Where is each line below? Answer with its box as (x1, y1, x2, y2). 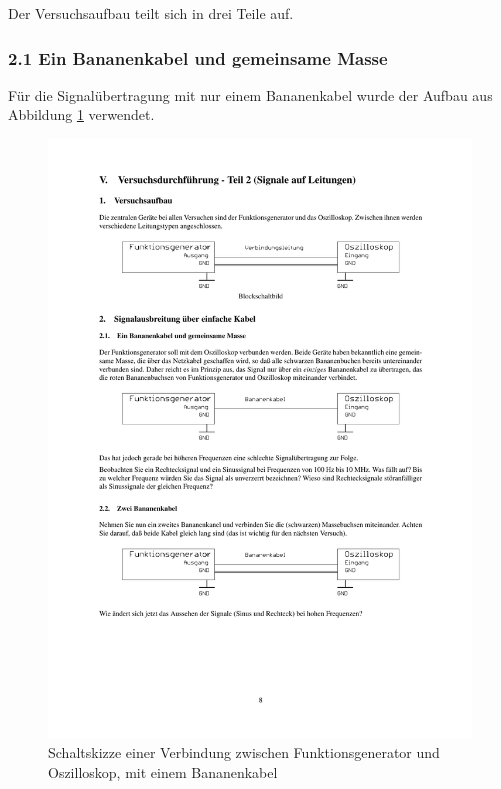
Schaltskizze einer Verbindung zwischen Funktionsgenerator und (48, 742, 440, 763)
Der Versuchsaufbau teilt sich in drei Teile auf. (8, 3, 294, 23)
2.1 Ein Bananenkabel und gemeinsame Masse (8, 45, 388, 70)
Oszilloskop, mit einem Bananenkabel (48, 761, 278, 782)
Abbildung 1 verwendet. (8, 104, 155, 125)
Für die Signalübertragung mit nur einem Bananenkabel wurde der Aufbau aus (8, 84, 493, 105)
